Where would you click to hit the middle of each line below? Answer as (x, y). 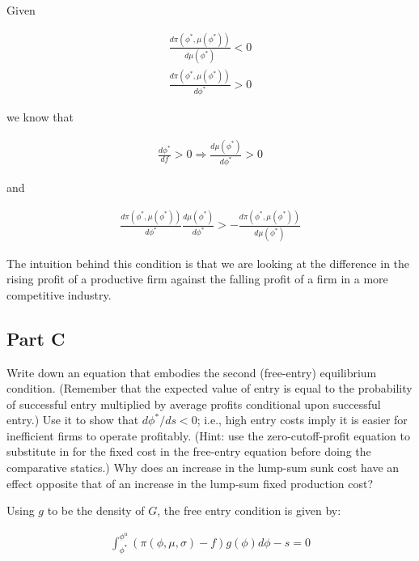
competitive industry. (59, 294)
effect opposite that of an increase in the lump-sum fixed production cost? (190, 483)
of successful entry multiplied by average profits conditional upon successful (194, 404)
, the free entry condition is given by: (249, 510)
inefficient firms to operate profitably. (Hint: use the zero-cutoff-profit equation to (208, 435)
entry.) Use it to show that (73, 420)
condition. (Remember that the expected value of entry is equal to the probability (209, 388)
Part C (36, 338)
